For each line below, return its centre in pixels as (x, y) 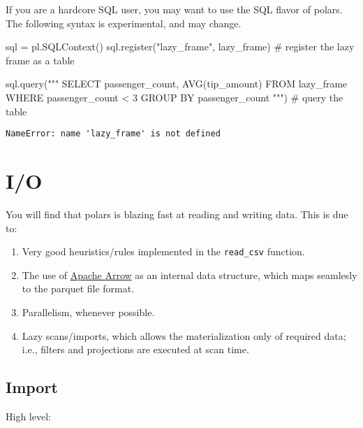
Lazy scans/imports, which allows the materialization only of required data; (184, 335)
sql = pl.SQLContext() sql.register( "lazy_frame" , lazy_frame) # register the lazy (180, 47)
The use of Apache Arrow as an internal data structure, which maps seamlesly (190, 274)
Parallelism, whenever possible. (88, 312)
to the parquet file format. (78, 288)
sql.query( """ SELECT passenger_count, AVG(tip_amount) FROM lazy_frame (177, 84)
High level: (28, 416)
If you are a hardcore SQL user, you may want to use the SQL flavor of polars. (174, 9)
